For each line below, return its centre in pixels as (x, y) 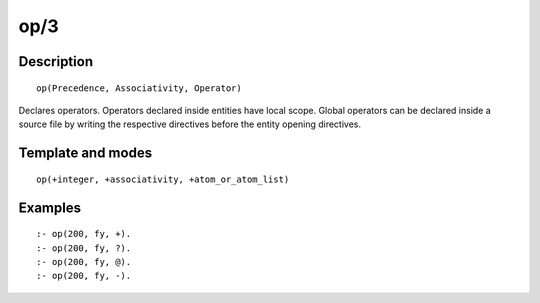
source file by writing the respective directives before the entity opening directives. (190, 124)
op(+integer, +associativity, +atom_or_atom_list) (163, 179)
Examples (50, 207)
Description (56, 61)
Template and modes (85, 153)
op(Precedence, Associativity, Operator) (139, 88)
